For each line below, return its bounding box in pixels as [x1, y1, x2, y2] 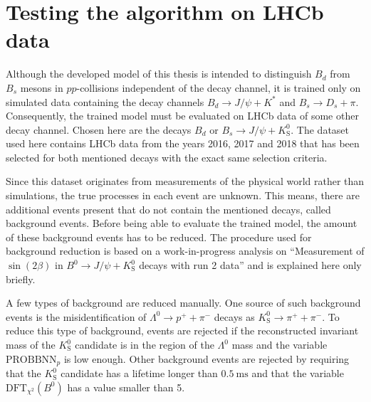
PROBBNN [6, 354, 57, 365]
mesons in [20, 80, 63, 95]
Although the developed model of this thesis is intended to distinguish [6, 66, 312, 81]
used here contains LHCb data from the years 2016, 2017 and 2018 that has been [6, 136, 360, 151]
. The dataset [291, 122, 350, 137]
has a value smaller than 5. [67, 379, 185, 394]
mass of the [6, 337, 56, 351]
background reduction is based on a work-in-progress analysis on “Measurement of [6, 243, 365, 258]
